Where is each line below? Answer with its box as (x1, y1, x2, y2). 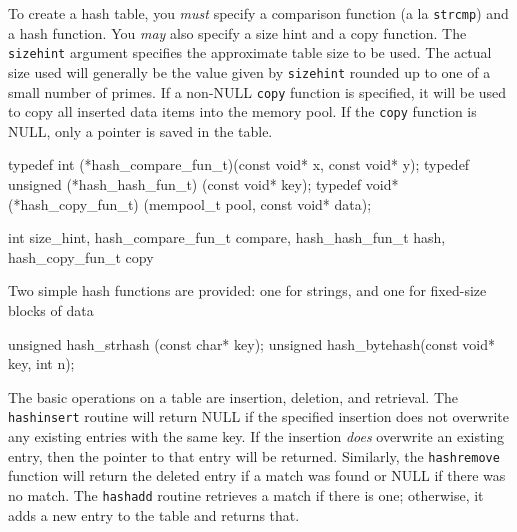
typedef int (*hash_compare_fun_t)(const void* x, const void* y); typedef (8, 154, 470, 175)
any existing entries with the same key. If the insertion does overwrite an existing (8, 426, 505, 447)
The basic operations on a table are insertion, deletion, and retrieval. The (8, 386, 458, 407)
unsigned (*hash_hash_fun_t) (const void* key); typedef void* (8, 174, 399, 195)
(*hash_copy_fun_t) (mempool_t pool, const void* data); (8, 193, 372, 214)
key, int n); (8, 353, 75, 374)
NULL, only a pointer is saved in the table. (8, 120, 273, 141)
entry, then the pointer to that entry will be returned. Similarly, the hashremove (8, 445, 500, 466)
